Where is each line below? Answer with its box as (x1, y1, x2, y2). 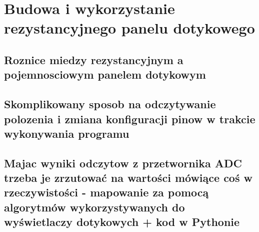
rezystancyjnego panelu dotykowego (4, 18, 255, 38)
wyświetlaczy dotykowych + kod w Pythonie (4, 214, 240, 229)
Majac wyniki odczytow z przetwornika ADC (4, 155, 242, 170)
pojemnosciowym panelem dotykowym (4, 67, 206, 82)
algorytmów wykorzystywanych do (4, 199, 185, 214)
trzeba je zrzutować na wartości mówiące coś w (4, 170, 252, 185)
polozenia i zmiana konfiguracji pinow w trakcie (4, 111, 255, 126)
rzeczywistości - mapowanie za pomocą (4, 184, 209, 200)
